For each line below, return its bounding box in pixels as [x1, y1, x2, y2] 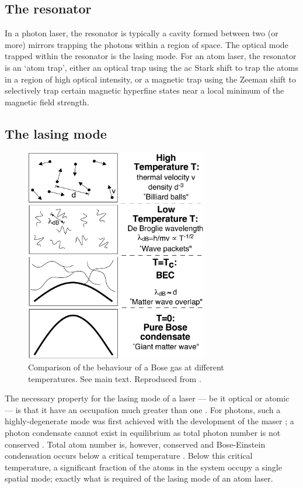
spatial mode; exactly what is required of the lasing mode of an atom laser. [5, 472, 273, 484]
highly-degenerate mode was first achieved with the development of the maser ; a [5, 415, 294, 427]
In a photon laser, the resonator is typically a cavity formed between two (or [5, 27, 278, 39]
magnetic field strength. [5, 95, 89, 108]
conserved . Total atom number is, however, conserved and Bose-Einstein [5, 438, 266, 450]
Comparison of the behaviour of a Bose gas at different [28, 361, 224, 373]
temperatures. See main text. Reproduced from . [28, 372, 201, 384]
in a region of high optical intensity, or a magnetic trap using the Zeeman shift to [5, 73, 296, 85]
